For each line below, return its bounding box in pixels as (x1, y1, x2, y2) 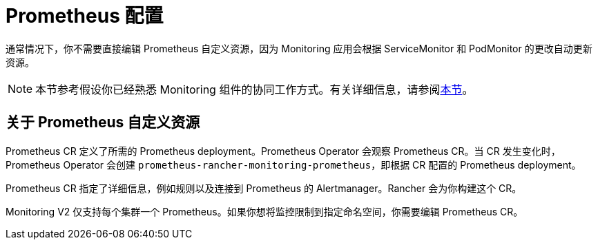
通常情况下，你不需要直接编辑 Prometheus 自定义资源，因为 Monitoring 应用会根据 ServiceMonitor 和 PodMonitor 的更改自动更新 (6, 42, 592, 54)
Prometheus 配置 (6, 4, 164, 28)
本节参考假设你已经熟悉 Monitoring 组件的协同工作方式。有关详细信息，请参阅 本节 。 (35, 82, 474, 96)
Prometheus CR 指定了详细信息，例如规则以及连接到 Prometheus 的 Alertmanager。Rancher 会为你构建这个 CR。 (6, 182, 522, 194)
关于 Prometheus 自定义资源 (6, 114, 200, 131)
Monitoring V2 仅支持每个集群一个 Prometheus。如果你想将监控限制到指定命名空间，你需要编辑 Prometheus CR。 (6, 205, 523, 217)
